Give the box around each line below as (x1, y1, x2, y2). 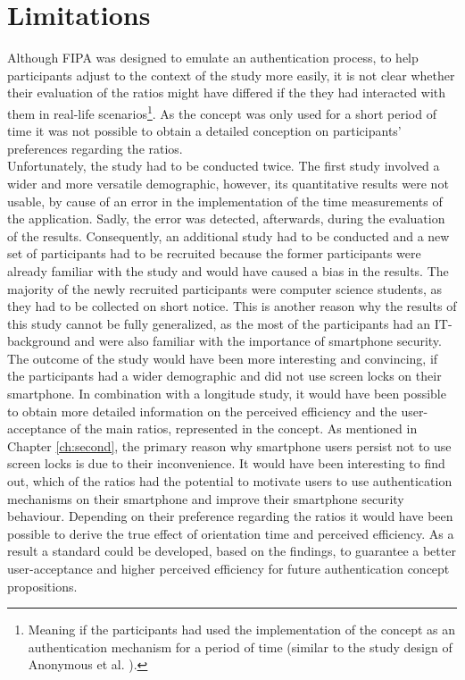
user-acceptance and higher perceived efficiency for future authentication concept (7, 559, 450, 577)
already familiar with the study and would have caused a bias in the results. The (7, 261, 449, 280)
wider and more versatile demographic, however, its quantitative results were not (7, 173, 449, 192)
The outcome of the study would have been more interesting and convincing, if (7, 348, 438, 367)
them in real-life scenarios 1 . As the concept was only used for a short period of (7, 101, 436, 122)
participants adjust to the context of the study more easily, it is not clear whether (7, 65, 455, 84)
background (7, 332, 71, 350)
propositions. (7, 576, 78, 595)
